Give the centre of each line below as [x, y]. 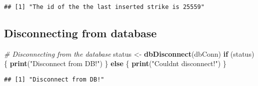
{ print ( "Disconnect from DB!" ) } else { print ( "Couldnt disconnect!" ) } [115, 63]
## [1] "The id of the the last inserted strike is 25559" [104, 7]
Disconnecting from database [80, 33]
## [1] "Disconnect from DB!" [54, 80]
